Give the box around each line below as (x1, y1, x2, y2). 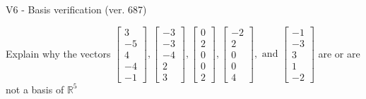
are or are (318, 46, 360, 60)
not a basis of (6, 81, 64, 96)
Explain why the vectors (6, 46, 111, 60)
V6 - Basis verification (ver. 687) (6, 2, 147, 16)
